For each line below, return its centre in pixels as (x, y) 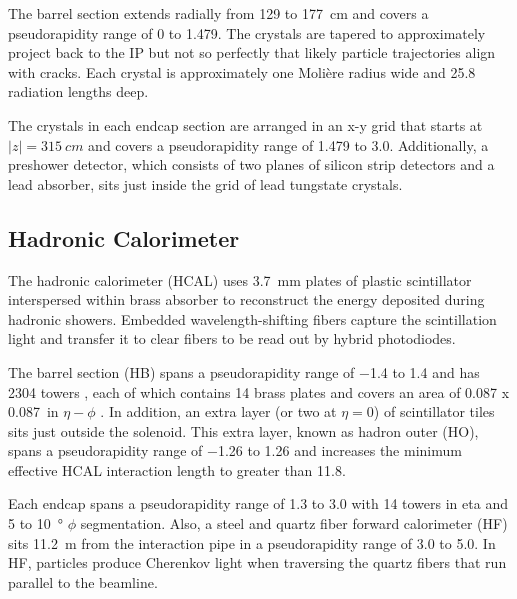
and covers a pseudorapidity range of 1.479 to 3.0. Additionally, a (288, 144)
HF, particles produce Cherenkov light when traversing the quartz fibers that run (257, 562)
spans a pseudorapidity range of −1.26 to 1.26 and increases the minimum (235, 450)
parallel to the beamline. (83, 581)
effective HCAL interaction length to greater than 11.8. (177, 469)
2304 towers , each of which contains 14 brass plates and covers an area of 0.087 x (259, 391)
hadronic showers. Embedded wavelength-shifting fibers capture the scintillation (252, 318)
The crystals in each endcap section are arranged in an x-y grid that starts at (245, 124)
